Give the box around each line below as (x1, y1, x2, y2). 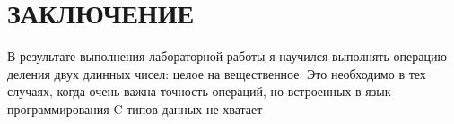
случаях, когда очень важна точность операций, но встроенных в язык (7, 82, 391, 101)
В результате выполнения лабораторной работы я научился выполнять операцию (7, 47, 447, 66)
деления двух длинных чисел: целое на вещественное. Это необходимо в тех (7, 64, 426, 83)
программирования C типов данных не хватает (7, 99, 263, 118)
